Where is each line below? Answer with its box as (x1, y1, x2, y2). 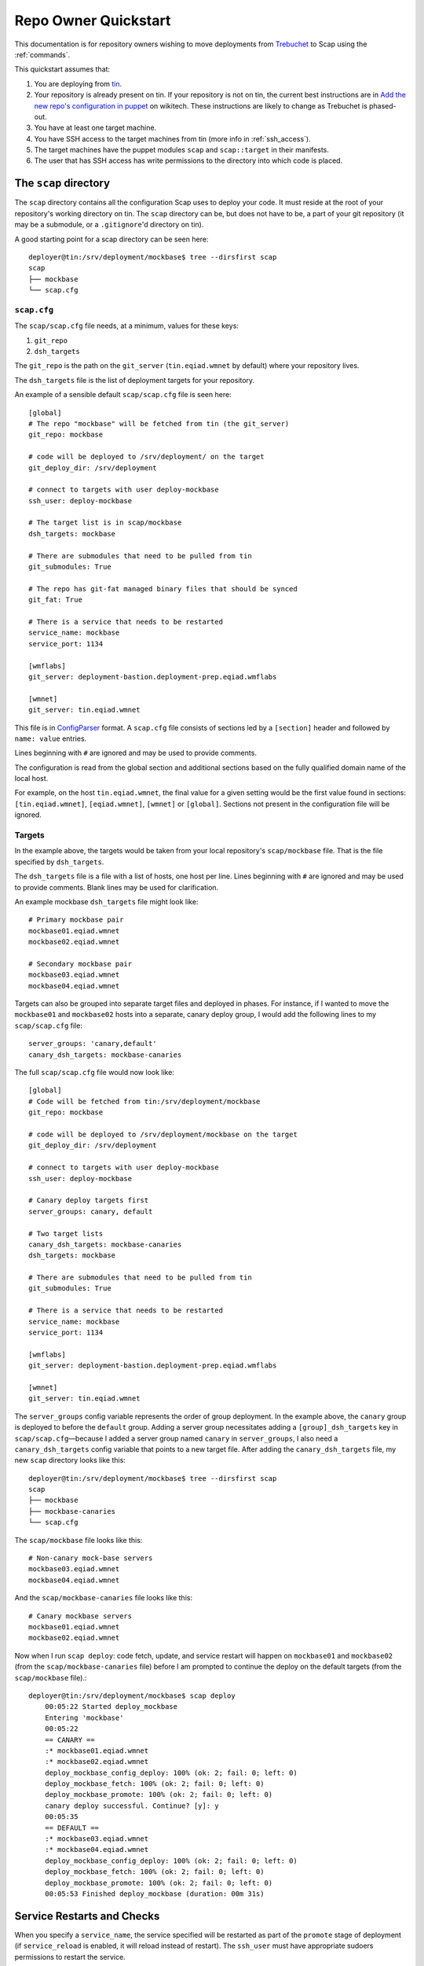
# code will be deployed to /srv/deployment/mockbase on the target (28, 1129, 298, 1139)
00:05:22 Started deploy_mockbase (44, 1703, 178, 1711)
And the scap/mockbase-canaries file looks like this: (14, 1593, 192, 1603)
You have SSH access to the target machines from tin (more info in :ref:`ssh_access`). (34, 134, 311, 143)
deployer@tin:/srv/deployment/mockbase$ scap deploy (28, 1691, 236, 1700)
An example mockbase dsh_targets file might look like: (14, 896, 199, 906)
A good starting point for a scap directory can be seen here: (14, 234, 209, 244)
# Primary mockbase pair (28, 915, 124, 924)
